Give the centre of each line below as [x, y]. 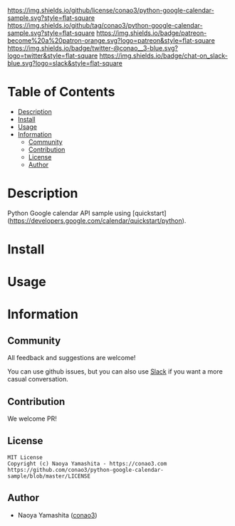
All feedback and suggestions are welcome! [72, 358]
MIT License [25, 457]
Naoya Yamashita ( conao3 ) [57, 515]
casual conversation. [38, 379]
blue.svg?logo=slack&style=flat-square [65, 63]
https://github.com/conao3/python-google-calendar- [85, 470]
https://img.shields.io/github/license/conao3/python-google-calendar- [111, 10]
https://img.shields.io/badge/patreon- [151, 33]
